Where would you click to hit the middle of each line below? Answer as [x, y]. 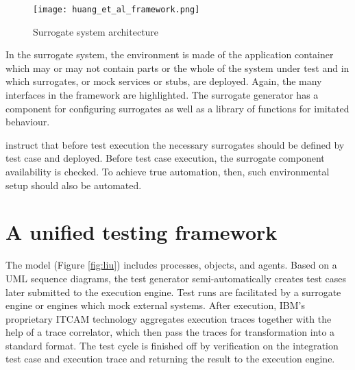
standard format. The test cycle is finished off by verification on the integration [172, 345]
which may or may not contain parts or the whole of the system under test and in [177, 67]
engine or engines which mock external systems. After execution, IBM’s [155, 305]
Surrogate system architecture [96, 31]
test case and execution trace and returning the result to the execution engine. [170, 359]
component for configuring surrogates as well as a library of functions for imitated [177, 108]
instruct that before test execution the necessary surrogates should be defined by [175, 144]
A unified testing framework [142, 232]
